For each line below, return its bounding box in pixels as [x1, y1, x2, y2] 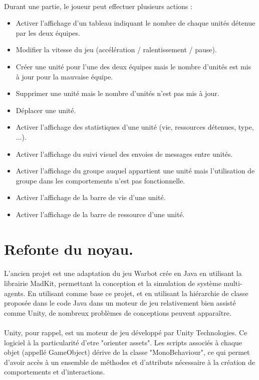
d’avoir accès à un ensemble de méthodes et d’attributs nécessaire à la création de [4, 356, 255, 367]
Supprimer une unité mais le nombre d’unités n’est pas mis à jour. [16, 88, 219, 99]
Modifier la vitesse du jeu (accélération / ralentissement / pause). [16, 44, 217, 55]
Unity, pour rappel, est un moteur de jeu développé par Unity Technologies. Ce [4, 327, 247, 338]
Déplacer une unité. [16, 105, 76, 115]
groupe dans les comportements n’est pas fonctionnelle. [16, 175, 185, 185]
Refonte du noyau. [4, 238, 134, 259]
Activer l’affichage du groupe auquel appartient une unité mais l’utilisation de [16, 165, 255, 176]
